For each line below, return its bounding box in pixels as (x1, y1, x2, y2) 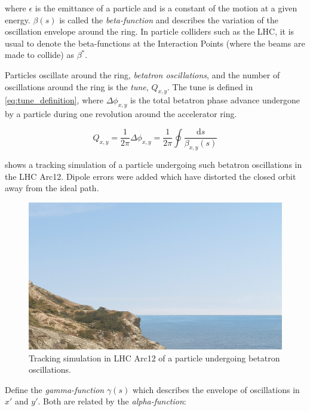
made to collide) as (5, 48, 74, 61)
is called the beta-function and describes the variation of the (59, 13, 278, 26)
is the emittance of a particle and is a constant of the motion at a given (35, 2, 297, 14)
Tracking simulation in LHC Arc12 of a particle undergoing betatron (29, 351, 280, 364)
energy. (5, 13, 30, 26)
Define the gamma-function (5, 383, 105, 395)
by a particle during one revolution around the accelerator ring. (5, 108, 237, 120)
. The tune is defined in (167, 80, 253, 93)
